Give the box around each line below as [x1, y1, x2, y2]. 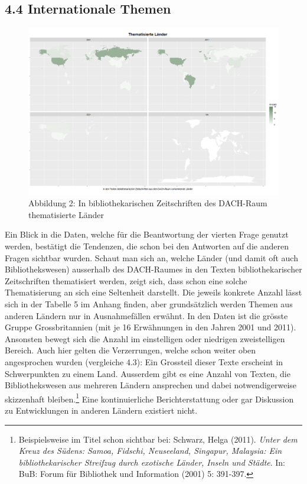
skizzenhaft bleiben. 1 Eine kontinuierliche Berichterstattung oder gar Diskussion [5, 391, 294, 405]
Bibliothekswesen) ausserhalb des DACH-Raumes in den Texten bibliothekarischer [5, 263, 302, 275]
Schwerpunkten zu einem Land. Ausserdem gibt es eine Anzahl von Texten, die [5, 367, 290, 379]
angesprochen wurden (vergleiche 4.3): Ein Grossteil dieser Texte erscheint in [5, 355, 283, 368]
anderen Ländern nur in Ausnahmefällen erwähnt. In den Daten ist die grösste [5, 309, 288, 321]
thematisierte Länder [28, 208, 104, 220]
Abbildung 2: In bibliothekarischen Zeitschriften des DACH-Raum [28, 197, 267, 209]
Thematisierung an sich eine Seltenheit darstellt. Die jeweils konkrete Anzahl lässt [5, 286, 302, 298]
